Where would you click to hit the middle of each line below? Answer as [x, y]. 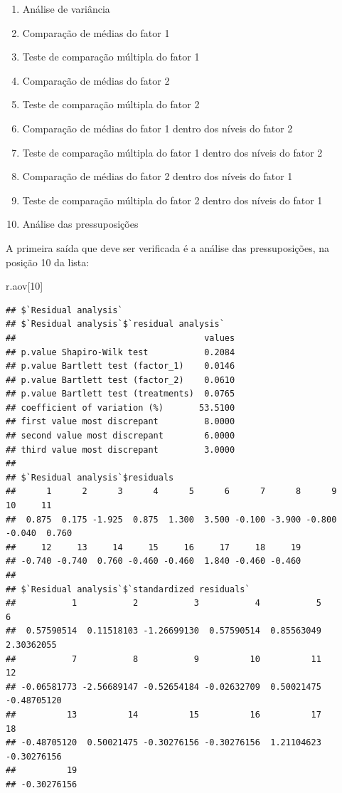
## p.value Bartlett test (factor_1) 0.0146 [121, 366]
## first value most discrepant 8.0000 [121, 422]
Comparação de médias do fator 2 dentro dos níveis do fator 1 [157, 176]
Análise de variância [66, 9]
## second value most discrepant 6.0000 [121, 436]
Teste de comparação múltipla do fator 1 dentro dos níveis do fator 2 [172, 152]
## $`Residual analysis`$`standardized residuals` [128, 589]
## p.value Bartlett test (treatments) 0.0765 [121, 394]
